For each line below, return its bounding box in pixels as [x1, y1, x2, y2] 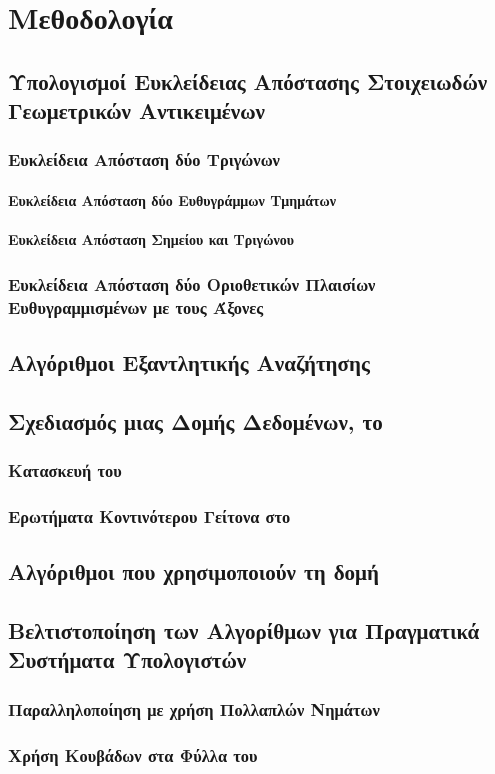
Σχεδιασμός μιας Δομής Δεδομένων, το [8, 405, 383, 436]
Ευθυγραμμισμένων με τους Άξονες [8, 294, 264, 319]
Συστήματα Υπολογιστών [8, 644, 247, 675]
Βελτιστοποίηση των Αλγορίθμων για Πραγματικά [8, 614, 480, 645]
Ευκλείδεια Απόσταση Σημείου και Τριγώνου [8, 229, 294, 250]
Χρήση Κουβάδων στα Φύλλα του [8, 742, 258, 767]
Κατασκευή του [8, 458, 122, 483]
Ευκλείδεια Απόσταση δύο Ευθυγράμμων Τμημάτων [8, 189, 336, 210]
